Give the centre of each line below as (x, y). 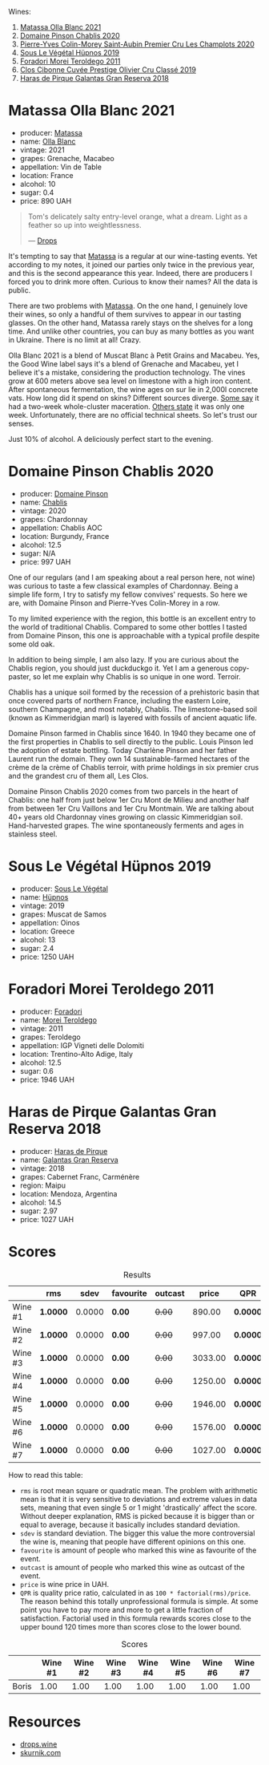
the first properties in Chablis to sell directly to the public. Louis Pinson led (131, 742)
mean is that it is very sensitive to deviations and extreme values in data (139, 1499)
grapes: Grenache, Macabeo (67, 158)
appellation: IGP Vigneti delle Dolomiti (82, 1045)
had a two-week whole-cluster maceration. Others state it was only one (126, 406)
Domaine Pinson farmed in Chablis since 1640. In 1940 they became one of (132, 733)
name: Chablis (44, 502)
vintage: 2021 (42, 150)
